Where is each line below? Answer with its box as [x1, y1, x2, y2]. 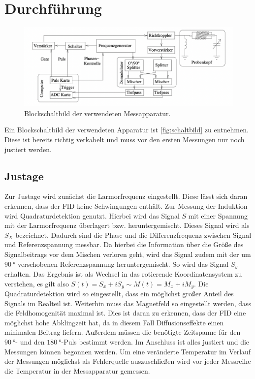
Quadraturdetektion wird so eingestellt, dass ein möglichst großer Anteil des [4, 288, 234, 299]
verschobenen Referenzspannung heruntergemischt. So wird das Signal [18, 258, 229, 269]
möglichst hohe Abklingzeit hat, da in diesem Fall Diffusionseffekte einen [4, 317, 224, 327]
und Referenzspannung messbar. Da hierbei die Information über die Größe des [4, 239, 244, 250]
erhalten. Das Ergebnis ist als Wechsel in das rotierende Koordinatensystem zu [4, 269, 242, 279]
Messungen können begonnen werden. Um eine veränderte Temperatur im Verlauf [4, 346, 251, 356]
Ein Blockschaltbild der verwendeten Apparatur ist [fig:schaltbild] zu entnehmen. [4, 125, 249, 135]
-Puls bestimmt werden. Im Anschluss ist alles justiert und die [61, 337, 250, 347]
